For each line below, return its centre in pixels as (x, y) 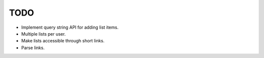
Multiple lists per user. (44, 34)
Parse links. (33, 48)
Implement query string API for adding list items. (70, 27)
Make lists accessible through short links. (63, 41)
